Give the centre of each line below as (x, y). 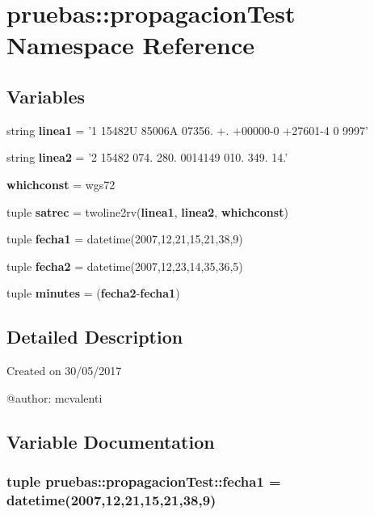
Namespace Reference (130, 45)
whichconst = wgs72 (61, 184)
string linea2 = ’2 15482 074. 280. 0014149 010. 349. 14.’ (147, 157)
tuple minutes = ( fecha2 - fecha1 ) (93, 293)
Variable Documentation (111, 441)
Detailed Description (95, 337)
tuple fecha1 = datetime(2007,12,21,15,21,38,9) (125, 239)
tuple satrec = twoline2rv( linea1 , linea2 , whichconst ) (147, 211)
